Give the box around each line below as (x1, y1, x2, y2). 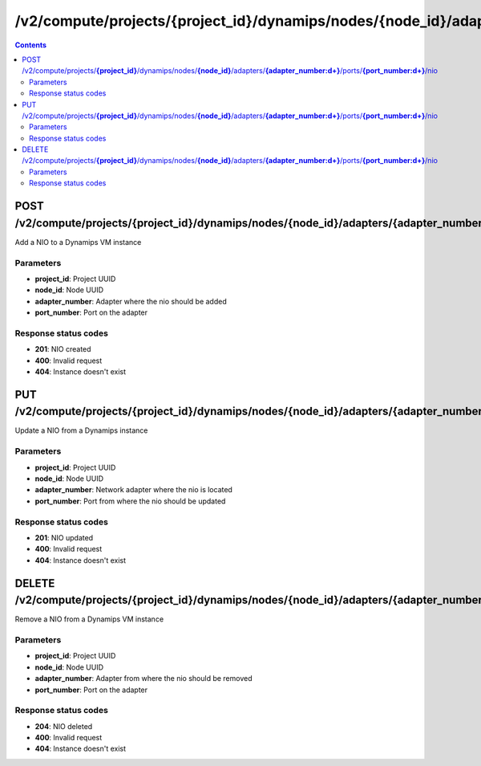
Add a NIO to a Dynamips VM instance (14, 237, 142, 247)
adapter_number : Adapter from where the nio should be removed (34, 674, 253, 683)
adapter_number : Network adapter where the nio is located (34, 485, 232, 495)
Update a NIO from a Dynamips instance (14, 426, 148, 435)
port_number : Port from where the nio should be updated (34, 496, 226, 506)
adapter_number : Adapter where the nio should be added (34, 296, 228, 306)
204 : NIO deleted (34, 721, 93, 731)
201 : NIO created (34, 344, 91, 354)
